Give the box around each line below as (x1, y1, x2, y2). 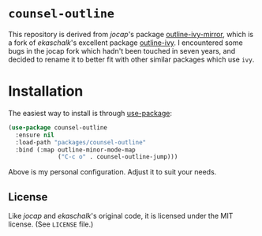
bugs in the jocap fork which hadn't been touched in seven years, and (8, 46, 236, 55)
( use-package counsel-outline (8, 123, 108, 132)
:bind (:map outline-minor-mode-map (15, 145, 136, 154)
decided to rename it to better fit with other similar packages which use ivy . (8, 54, 255, 64)
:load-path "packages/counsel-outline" (15, 138, 147, 146)
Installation (8, 82, 84, 100)
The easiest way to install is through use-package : (8, 108, 172, 118)
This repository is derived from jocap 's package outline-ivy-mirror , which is (8, 29, 254, 39)
